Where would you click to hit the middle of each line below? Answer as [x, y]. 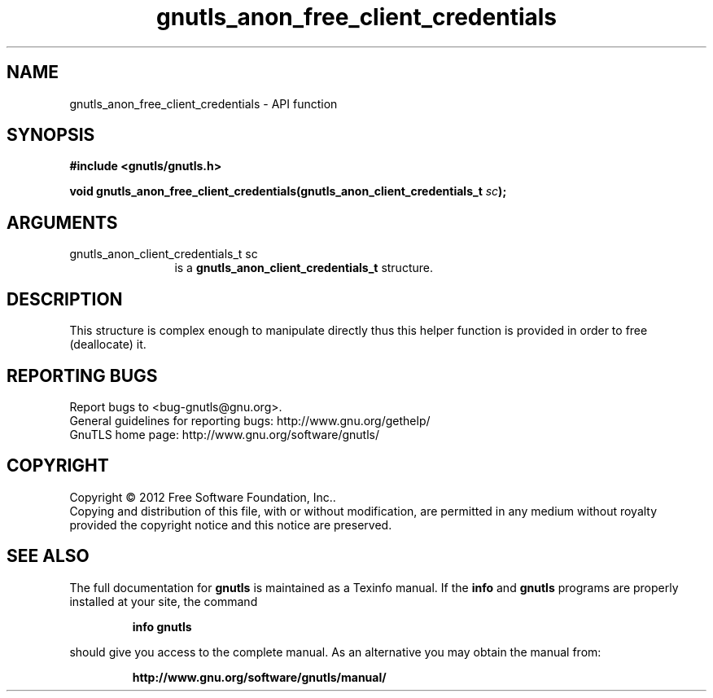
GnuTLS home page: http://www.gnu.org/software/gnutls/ [224, 434]
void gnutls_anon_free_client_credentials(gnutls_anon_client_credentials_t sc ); [288, 191]
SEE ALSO [48, 556]
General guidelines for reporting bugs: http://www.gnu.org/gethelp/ [250, 420]
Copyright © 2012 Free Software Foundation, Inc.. [203, 497]
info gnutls [162, 626]
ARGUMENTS [62, 222]
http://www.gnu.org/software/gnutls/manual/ [259, 677]
